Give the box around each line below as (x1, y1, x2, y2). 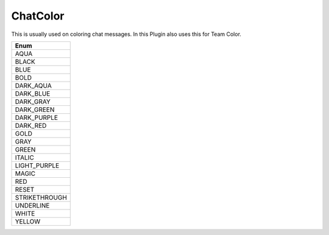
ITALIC (15, 153, 35, 161)
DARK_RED (15, 121, 47, 130)
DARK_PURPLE (15, 113, 58, 122)
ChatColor (11, 9, 65, 23)
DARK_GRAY (15, 97, 51, 106)
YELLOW (15, 217, 41, 225)
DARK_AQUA (15, 81, 52, 89)
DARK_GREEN (15, 105, 55, 114)
